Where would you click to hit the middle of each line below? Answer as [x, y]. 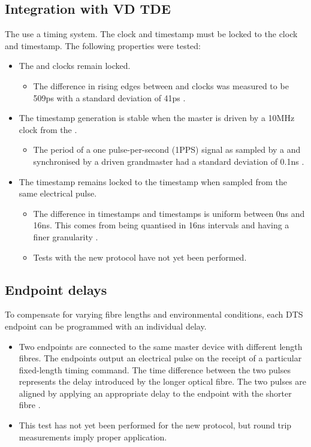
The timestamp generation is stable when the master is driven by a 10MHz [157, 118]
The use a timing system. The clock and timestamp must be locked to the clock [151, 34]
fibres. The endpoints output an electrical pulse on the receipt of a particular [160, 358]
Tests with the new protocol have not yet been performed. [140, 257]
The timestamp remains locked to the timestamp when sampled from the [153, 181]
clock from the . [48, 129]
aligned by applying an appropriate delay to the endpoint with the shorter [155, 393]
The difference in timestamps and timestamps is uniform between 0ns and [169, 213]
